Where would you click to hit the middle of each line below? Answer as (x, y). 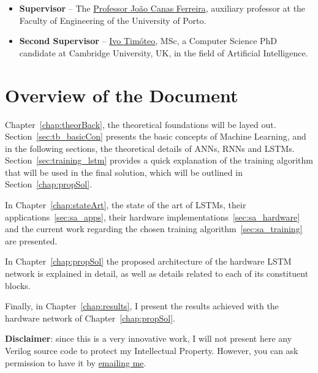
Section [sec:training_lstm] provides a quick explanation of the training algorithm (159, 160)
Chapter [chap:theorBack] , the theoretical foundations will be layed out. (141, 124)
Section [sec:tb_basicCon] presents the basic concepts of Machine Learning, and (156, 136)
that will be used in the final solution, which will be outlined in (124, 172)
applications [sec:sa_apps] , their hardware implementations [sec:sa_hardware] (153, 217)
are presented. (31, 240)
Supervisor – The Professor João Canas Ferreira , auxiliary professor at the (162, 8)
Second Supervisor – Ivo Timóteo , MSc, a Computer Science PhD (148, 41)
